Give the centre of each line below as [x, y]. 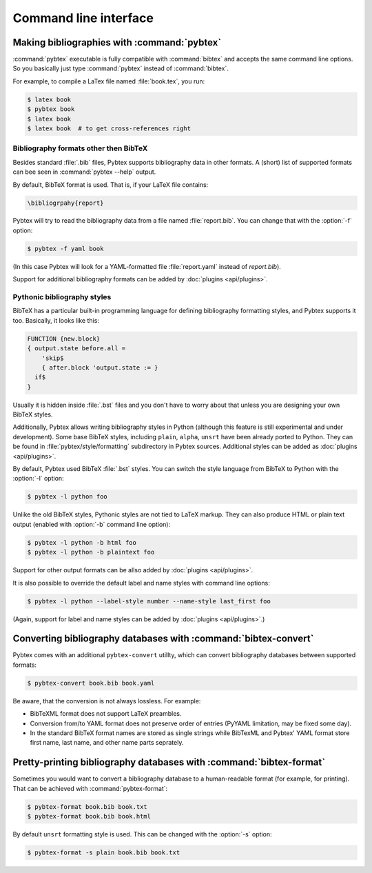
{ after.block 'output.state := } [100, 368]
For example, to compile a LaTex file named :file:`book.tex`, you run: [109, 81]
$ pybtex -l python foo [68, 497]
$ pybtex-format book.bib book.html [89, 816]
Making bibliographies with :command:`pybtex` [117, 42]
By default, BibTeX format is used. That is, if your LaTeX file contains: [111, 184]
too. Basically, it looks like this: [56, 320]
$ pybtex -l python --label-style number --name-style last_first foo [149, 601]
